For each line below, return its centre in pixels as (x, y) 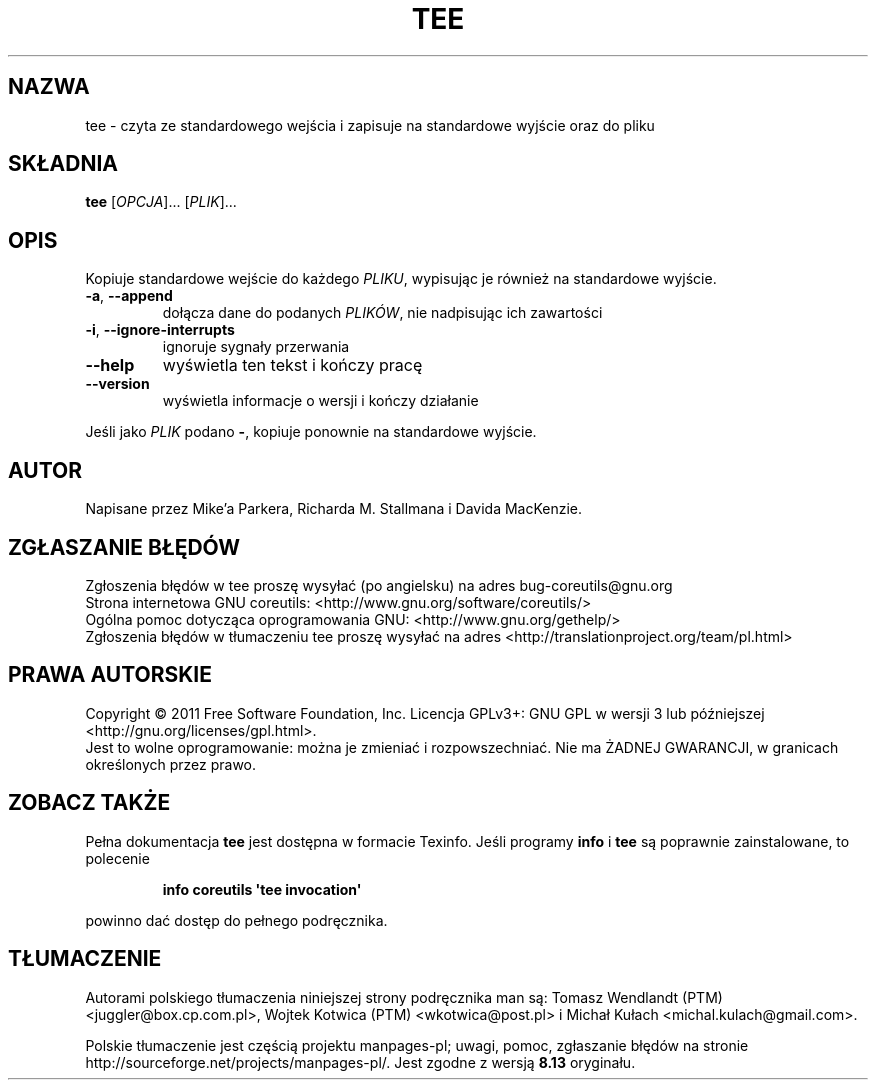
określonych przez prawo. (171, 764)
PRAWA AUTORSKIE (110, 675)
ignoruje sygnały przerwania (256, 347)
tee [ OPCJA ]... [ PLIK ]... (161, 202)
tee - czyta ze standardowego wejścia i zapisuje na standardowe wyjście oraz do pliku (370, 125)
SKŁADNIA (63, 164)
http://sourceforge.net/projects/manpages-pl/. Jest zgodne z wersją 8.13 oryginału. (360, 1062)
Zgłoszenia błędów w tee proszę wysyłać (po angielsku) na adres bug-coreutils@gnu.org (379, 585)
